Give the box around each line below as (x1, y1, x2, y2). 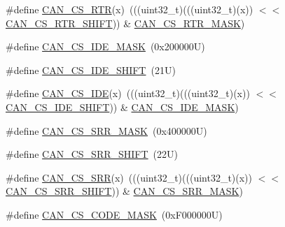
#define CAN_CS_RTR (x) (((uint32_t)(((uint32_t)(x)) (6, 2, 253, 16)
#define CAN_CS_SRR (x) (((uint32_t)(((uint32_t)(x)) (6, 170, 253, 184)
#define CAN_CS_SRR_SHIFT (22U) (6, 147, 178, 161)
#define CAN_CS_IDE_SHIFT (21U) (6, 62, 176, 77)
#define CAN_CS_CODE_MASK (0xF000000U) (6, 207, 223, 221)
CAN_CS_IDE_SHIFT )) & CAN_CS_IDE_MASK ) (6, 99, 239, 114)
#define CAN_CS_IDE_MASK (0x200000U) (6, 39, 205, 54)
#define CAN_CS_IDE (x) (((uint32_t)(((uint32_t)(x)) (6, 86, 250, 101)
